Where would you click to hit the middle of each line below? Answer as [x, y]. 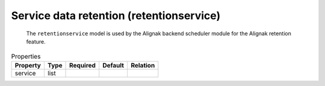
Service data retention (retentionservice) [116, 16]
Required [83, 65]
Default [113, 65]
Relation [143, 65]
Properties [26, 56]
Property [28, 65]
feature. [36, 41]
